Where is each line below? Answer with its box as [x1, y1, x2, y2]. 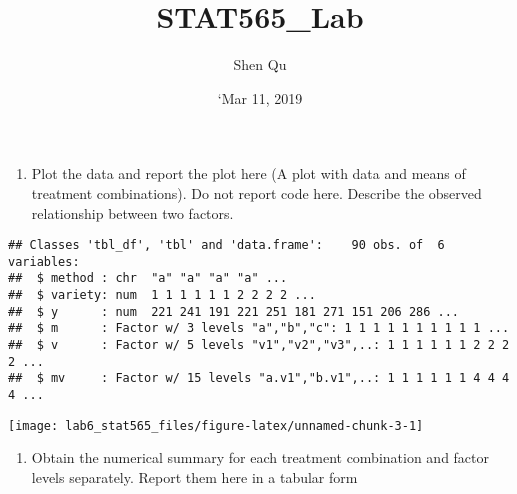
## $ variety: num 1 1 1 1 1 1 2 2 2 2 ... [8, 288, 316, 303]
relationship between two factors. [31, 202, 234, 223]
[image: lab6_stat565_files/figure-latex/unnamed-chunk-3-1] [8, 418, 424, 433]
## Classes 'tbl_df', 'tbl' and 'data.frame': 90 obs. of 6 [8, 238, 445, 253]
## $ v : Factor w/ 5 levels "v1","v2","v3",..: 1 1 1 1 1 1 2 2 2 [8, 338, 510, 353]
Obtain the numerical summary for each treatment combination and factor [31, 447, 490, 468]
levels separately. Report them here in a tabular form [31, 466, 358, 487]
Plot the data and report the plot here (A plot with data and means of [31, 163, 466, 184]
